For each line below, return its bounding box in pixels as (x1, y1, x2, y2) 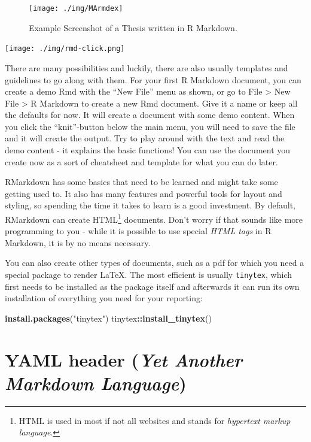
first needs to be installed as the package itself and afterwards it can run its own (5, 280, 300, 292)
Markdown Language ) (5, 370, 187, 395)
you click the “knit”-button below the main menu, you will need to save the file (5, 120, 295, 132)
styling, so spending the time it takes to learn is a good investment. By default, (5, 199, 296, 211)
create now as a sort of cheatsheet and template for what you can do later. (5, 155, 278, 168)
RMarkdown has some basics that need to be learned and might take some (5, 175, 278, 188)
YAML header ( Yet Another (5, 347, 242, 372)
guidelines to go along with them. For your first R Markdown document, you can (5, 73, 301, 86)
